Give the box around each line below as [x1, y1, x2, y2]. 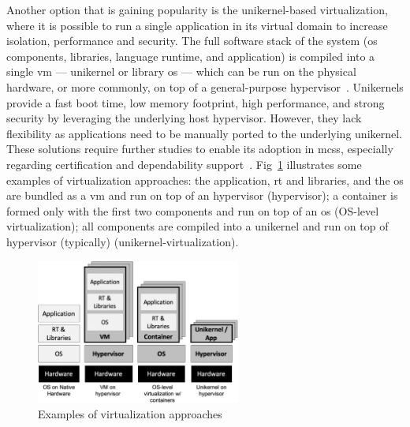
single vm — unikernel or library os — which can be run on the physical [6, 63, 356, 80]
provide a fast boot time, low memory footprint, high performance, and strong [6, 94, 385, 110]
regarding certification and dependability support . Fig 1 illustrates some [6, 155, 362, 172]
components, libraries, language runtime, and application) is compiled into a [6, 47, 375, 64]
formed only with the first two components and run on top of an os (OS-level [6, 202, 379, 219]
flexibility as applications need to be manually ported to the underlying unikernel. [6, 125, 403, 141]
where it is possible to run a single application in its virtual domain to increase [6, 17, 388, 33]
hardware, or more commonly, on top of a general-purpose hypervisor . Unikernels [6, 78, 404, 95]
